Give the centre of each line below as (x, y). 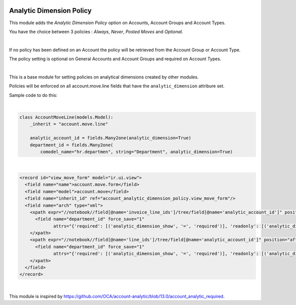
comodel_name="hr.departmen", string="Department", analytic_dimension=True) (136, 152)
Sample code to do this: (33, 95)
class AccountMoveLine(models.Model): (66, 117)
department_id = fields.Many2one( (72, 145)
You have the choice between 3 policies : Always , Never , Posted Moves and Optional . (96, 32)
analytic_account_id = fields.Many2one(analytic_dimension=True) (111, 138)
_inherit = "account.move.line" (69, 124)
